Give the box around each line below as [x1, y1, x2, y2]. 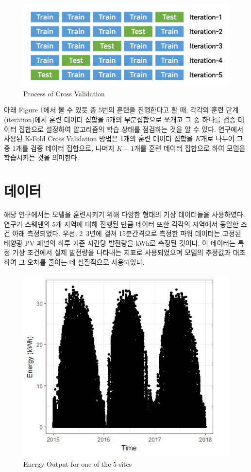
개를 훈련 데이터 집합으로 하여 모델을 [134, 143, 246, 153]
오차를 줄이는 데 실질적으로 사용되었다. [27, 257, 145, 267]
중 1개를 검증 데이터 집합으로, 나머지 [4, 143, 115, 153]
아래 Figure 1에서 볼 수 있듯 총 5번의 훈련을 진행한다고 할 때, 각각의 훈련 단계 [4, 105, 239, 115]
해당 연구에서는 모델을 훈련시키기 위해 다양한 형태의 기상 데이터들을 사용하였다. [4, 209, 245, 219]
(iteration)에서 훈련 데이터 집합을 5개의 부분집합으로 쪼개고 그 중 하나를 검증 [4, 114, 236, 124]
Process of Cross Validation [23, 88, 105, 98]
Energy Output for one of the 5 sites [23, 458, 132, 469]
